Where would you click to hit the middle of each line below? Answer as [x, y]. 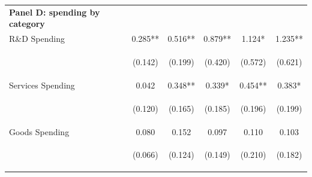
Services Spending [42, 85]
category [27, 24]
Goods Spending [39, 131]
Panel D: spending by [55, 12]
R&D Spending [37, 39]
